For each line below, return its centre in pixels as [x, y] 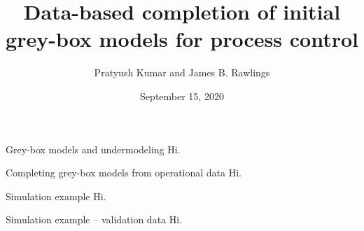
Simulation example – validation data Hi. [94, 219]
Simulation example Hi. [56, 196]
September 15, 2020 [182, 96]
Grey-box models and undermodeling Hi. [93, 149]
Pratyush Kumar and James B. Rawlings [182, 72]
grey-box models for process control [182, 39]
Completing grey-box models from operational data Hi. [124, 173]
